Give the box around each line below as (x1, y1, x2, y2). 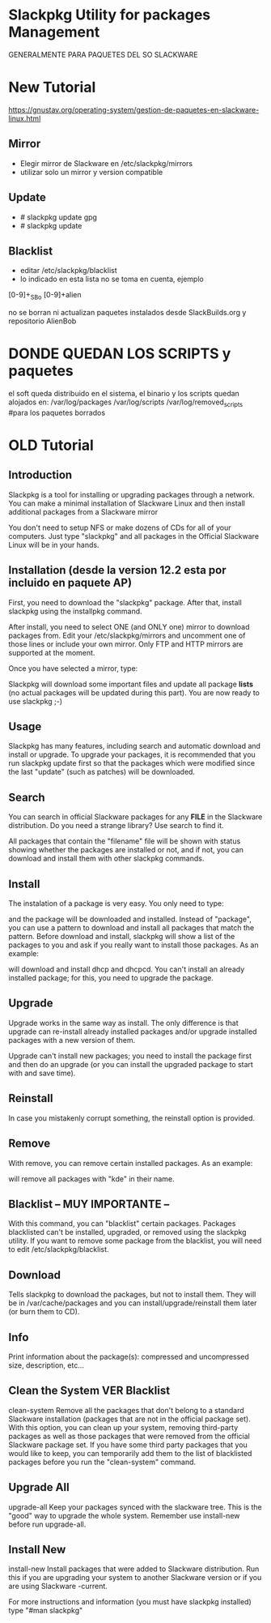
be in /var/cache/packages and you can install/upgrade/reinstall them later (8, 1298, 257, 1308)
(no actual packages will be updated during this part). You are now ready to (8, 687, 260, 698)
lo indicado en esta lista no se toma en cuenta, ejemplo (19, 274, 204, 284)
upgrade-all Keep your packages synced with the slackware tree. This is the (8, 1501, 262, 1512)
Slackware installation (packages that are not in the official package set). (8, 1414, 251, 1424)
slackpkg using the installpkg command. (8, 606, 143, 616)
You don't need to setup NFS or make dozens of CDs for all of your (8, 523, 231, 532)
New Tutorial (8, 79, 96, 96)
